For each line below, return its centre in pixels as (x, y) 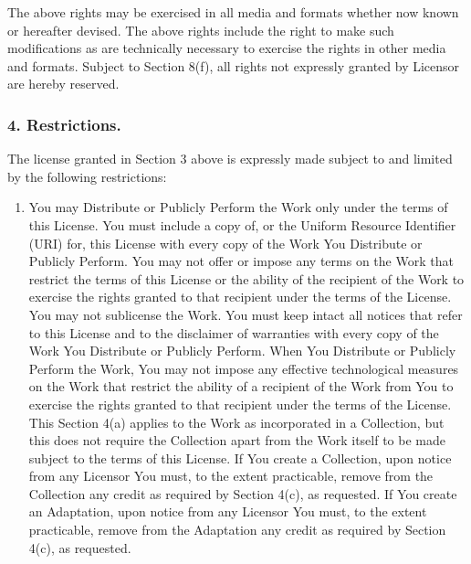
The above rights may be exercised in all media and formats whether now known (233, 12)
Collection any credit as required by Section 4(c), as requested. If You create (243, 493)
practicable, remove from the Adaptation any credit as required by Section (237, 530)
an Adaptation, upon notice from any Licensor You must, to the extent (228, 511)
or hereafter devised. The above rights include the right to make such (201, 30)
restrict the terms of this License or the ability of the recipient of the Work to (246, 278)
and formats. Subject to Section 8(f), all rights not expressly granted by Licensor (234, 65)
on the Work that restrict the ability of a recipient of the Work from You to (241, 386)
